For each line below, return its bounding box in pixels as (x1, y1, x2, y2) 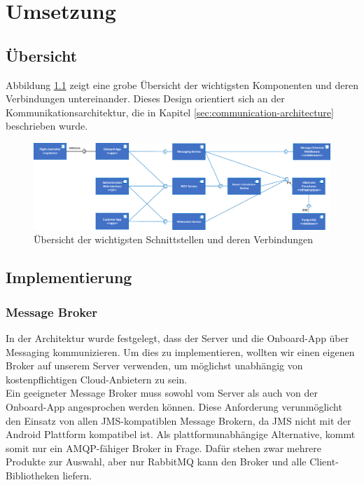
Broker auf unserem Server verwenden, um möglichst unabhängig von (6, 358, 303, 373)
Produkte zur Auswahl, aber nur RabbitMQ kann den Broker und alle (6, 454, 307, 469)
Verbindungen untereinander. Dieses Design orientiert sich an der (6, 91, 285, 106)
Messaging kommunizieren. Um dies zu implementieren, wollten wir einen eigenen (6, 344, 355, 359)
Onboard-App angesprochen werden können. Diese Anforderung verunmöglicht (6, 399, 342, 414)
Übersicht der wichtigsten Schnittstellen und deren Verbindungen (34, 232, 314, 247)
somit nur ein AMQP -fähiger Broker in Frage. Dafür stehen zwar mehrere (6, 440, 321, 455)
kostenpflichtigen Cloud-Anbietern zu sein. (6, 371, 188, 386)
